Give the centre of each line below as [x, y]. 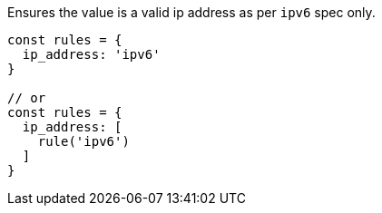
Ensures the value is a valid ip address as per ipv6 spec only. [191, 12]
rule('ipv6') [83, 141]
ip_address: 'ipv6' [91, 54]
